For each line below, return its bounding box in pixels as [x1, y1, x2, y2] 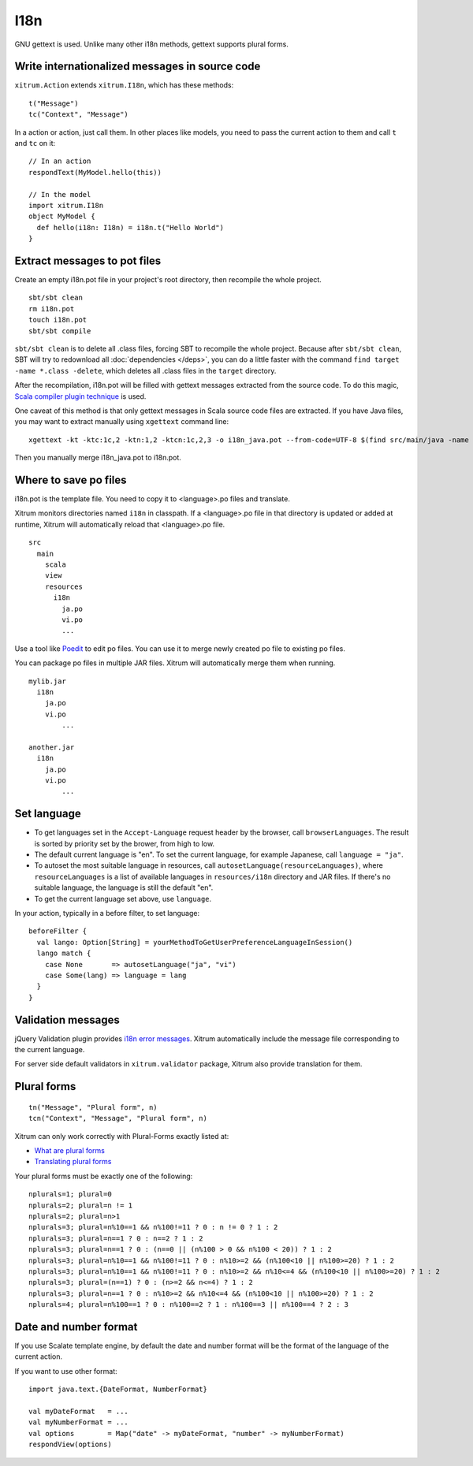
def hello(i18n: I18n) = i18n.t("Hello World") [36, 223, 225, 232]
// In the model [28, 190, 91, 199]
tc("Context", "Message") [28, 110, 129, 119]
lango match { [36, 949, 91, 958]
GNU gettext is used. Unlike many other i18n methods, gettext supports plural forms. [14, 39, 289, 49]
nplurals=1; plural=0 [28, 1190, 112, 1199]
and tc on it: [14, 139, 56, 148]
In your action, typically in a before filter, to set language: [14, 909, 200, 918]
